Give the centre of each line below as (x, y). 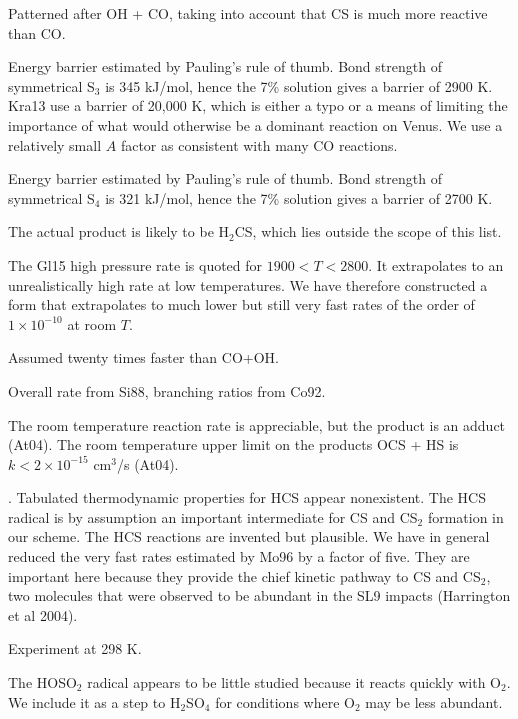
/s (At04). (147, 463)
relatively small (55, 144)
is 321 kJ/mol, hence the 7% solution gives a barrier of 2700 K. (299, 197)
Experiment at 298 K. (75, 648)
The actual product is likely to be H (119, 231)
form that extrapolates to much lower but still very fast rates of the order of (241, 304)
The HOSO (42, 682)
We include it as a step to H (94, 701)
